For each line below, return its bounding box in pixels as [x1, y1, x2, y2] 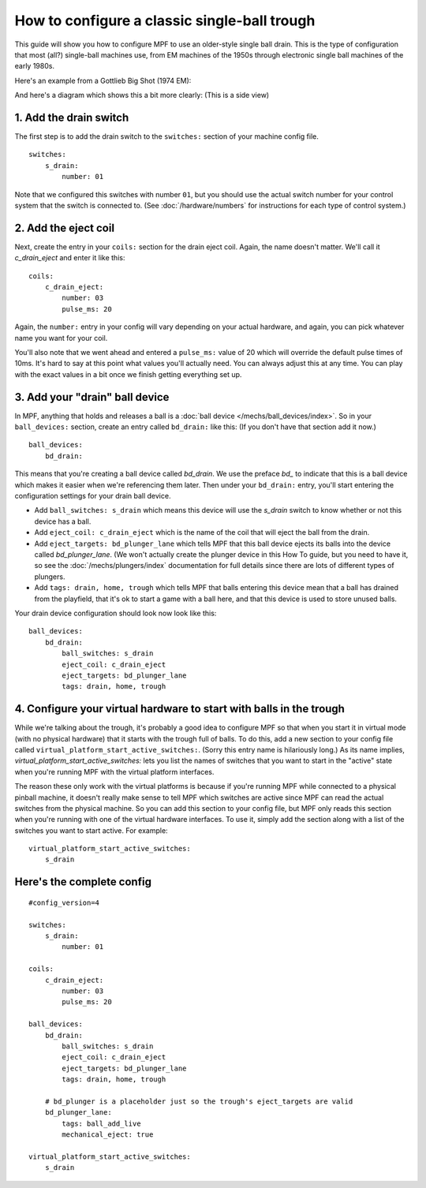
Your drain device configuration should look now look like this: [14, 608, 217, 618]
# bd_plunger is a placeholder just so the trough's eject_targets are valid [44, 1096, 353, 1106]
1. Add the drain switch [14, 110, 129, 124]
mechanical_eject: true [62, 1130, 154, 1139]
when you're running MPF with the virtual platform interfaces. [14, 767, 215, 776]
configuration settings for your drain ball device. [14, 491, 171, 501]
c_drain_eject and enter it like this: [14, 253, 125, 263]
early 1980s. [14, 62, 55, 71]
